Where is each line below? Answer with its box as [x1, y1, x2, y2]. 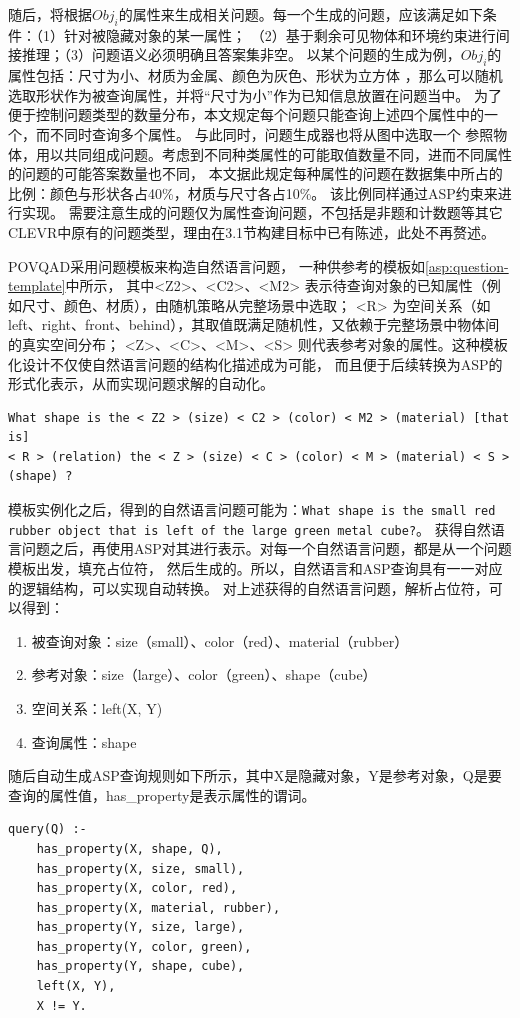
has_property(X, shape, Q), [36, 841, 223, 856]
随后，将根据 [8, 4, 92, 24]
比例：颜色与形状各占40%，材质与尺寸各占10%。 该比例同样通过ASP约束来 [8, 182, 498, 203]
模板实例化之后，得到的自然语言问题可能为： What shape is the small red [8, 499, 496, 520]
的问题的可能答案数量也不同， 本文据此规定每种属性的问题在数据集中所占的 [8, 163, 503, 184]
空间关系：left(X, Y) [31, 697, 163, 718]
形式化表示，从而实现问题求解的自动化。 [8, 373, 274, 394]
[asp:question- [424, 255, 509, 276]
